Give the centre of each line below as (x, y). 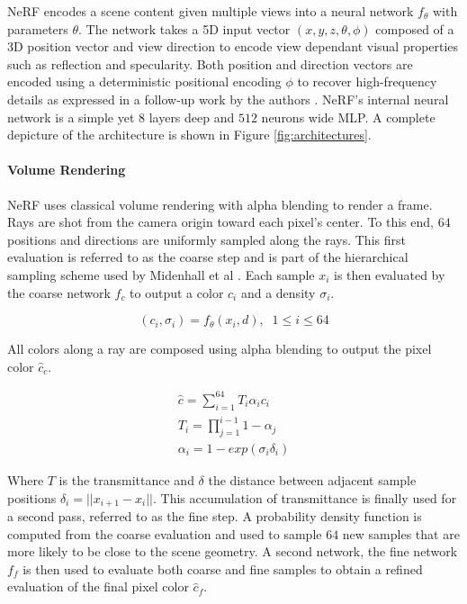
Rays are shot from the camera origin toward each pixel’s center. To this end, (220, 222)
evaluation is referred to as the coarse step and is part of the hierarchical (208, 257)
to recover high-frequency (367, 81)
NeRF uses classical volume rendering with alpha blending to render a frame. (220, 204)
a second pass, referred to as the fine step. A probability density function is (215, 516)
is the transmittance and (126, 479)
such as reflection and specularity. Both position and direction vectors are (210, 63)
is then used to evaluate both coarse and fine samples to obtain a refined (223, 568)
